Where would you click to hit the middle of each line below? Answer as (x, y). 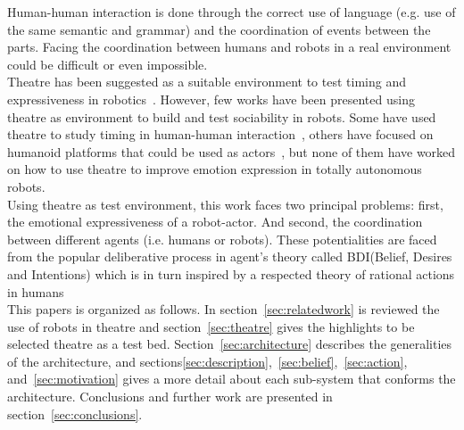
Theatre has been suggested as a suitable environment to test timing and (207, 82)
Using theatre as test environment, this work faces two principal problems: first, (225, 204)
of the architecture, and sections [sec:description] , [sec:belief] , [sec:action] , (207, 361)
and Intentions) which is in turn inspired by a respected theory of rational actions (231, 273)
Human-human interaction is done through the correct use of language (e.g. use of (232, 12)
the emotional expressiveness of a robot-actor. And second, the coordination (215, 222)
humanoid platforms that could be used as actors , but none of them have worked (232, 151)
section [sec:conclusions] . (75, 413)
